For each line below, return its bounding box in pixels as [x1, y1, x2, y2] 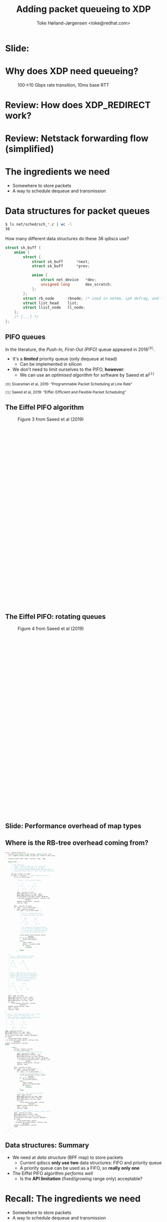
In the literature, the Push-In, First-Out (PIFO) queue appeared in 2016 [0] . [5, 346, 155, 352]
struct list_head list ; [23, 301, 79, 305]
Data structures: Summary [5, 1141, 89, 1150]
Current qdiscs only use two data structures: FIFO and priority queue [19, 1160, 162, 1166]
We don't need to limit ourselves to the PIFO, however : [12, 366, 125, 372]
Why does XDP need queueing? [5, 66, 139, 77]
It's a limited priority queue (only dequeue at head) [12, 356, 117, 362]
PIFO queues [5, 333, 46, 341]
